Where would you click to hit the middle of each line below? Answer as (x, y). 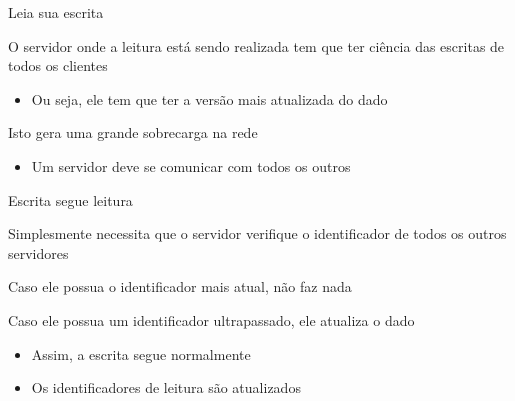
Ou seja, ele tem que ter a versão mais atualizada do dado (209, 98)
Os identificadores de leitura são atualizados (166, 387)
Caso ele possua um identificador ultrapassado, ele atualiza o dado (211, 319)
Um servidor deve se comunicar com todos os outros (191, 165)
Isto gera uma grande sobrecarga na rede (133, 132)
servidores (38, 252)
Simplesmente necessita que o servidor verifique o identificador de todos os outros (257, 233)
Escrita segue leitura (70, 199)
